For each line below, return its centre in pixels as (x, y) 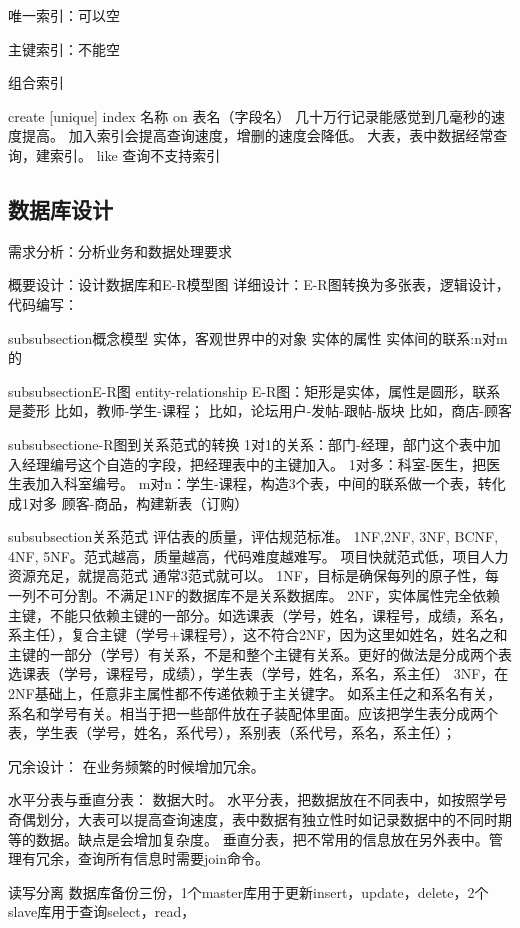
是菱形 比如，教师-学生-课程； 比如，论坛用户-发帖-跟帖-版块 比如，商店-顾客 (260, 410)
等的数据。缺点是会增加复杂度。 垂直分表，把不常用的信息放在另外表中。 (248, 838)
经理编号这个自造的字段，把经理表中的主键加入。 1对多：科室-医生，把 (254, 463)
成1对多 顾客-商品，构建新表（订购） (128, 502)
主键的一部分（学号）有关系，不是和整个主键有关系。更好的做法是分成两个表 (260, 653)
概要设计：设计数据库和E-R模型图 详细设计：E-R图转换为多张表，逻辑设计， (259, 284)
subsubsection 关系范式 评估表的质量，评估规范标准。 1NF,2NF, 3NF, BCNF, (253, 536)
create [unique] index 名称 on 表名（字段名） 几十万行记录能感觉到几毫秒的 (250, 115)
